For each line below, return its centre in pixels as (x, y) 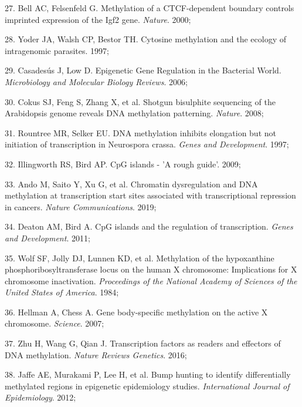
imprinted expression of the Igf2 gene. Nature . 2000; (98, 19)
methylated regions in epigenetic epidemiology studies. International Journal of (147, 386)
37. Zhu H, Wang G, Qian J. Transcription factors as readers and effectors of (143, 343)
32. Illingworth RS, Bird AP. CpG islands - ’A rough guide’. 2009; (123, 164)
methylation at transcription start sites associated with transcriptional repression (150, 195)
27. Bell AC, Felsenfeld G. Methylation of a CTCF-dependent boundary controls (150, 8)
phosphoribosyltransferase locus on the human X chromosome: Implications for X (151, 269)
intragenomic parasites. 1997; (57, 50)
